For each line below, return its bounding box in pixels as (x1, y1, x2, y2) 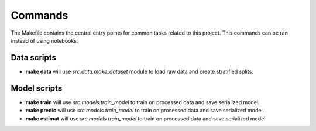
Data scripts (11, 53, 57, 63)
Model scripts (11, 83, 63, 93)
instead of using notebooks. (11, 37, 78, 44)
